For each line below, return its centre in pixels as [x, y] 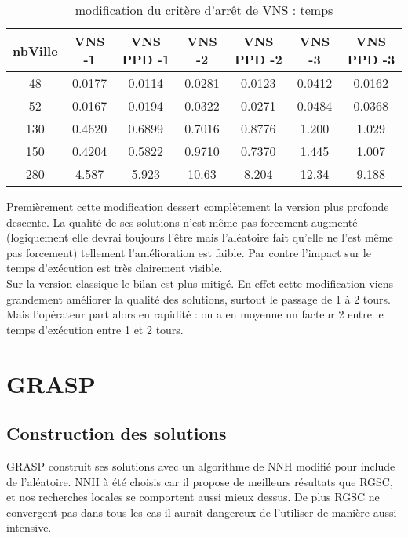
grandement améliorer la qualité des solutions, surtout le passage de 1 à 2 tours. [199, 298]
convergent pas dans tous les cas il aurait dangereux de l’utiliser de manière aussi [202, 512]
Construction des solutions [117, 433]
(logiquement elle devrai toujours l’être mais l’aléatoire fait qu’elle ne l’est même [200, 237]
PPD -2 [258, 59]
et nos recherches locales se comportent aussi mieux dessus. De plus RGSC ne [193, 497]
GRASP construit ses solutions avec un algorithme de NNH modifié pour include [201, 465]
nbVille [35, 50]
